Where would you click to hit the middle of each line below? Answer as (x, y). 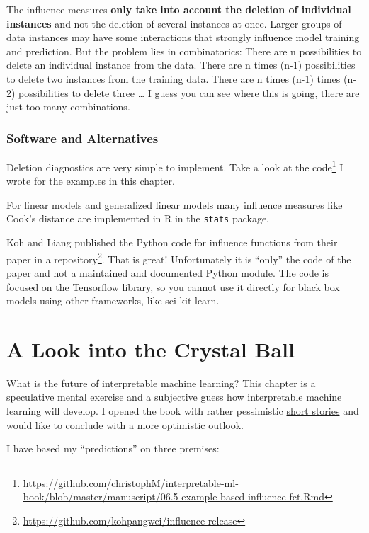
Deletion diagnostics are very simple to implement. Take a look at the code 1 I (175, 166)
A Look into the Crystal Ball (151, 349)
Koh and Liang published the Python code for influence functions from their (172, 242)
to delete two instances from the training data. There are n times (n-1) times (174, 78)
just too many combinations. (68, 107)
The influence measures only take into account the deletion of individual (179, 9)
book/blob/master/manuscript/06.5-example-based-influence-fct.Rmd (174, 497)
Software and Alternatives (83, 138)
